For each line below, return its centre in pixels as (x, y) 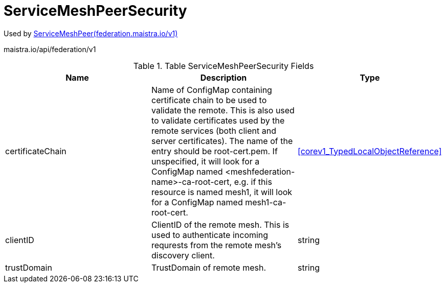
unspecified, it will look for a (205, 161)
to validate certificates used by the (218, 120)
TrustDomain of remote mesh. (209, 267)
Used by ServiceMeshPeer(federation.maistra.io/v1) (91, 33)
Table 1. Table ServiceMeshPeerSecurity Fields (224, 66)
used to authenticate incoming (210, 235)
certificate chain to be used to (209, 100)
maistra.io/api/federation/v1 (50, 49)
